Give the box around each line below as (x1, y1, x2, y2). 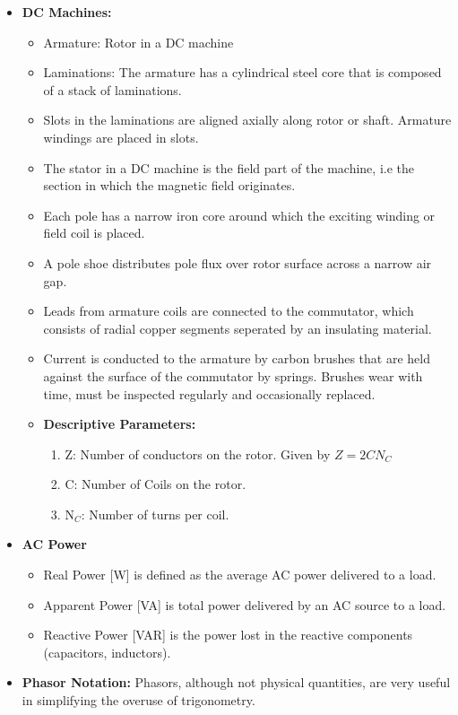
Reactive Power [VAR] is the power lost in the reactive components (43, 625, 413, 644)
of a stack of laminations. (43, 80, 182, 99)
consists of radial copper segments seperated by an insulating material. (43, 318, 432, 337)
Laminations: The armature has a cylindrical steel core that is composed (43, 63, 442, 82)
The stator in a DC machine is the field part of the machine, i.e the (43, 158, 414, 177)
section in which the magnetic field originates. (43, 176, 296, 195)
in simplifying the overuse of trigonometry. (22, 691, 255, 710)
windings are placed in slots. (43, 127, 199, 146)
